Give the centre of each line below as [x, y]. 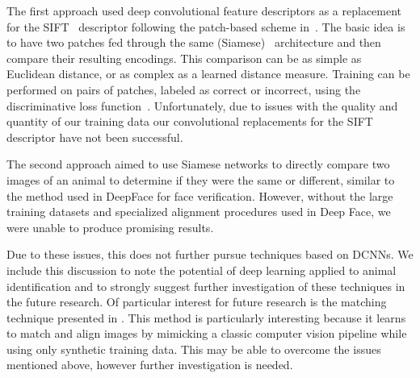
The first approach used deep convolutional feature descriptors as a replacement [204, 10]
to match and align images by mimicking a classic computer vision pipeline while [207, 333]
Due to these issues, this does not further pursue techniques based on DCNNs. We [210, 254]
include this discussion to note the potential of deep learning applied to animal [202, 270]
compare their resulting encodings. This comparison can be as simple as [184, 58]
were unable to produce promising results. [110, 227]
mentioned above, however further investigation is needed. [150, 365]
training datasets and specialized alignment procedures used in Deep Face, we [199, 212]
